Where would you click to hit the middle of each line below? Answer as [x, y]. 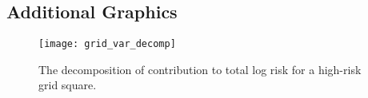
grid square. [68, 85]
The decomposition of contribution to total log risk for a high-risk [200, 69]
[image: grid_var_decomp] [107, 44]
